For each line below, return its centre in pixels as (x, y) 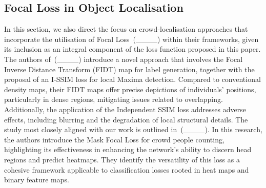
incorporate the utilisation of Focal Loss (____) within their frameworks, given (131, 39)
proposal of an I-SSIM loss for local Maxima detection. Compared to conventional (132, 79)
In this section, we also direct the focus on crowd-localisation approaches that (126, 29)
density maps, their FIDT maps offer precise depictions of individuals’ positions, (130, 89)
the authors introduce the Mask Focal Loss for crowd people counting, (114, 139)
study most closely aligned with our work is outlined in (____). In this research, (133, 129)
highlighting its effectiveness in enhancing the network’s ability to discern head (128, 149)
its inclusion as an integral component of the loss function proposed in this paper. (132, 49)
